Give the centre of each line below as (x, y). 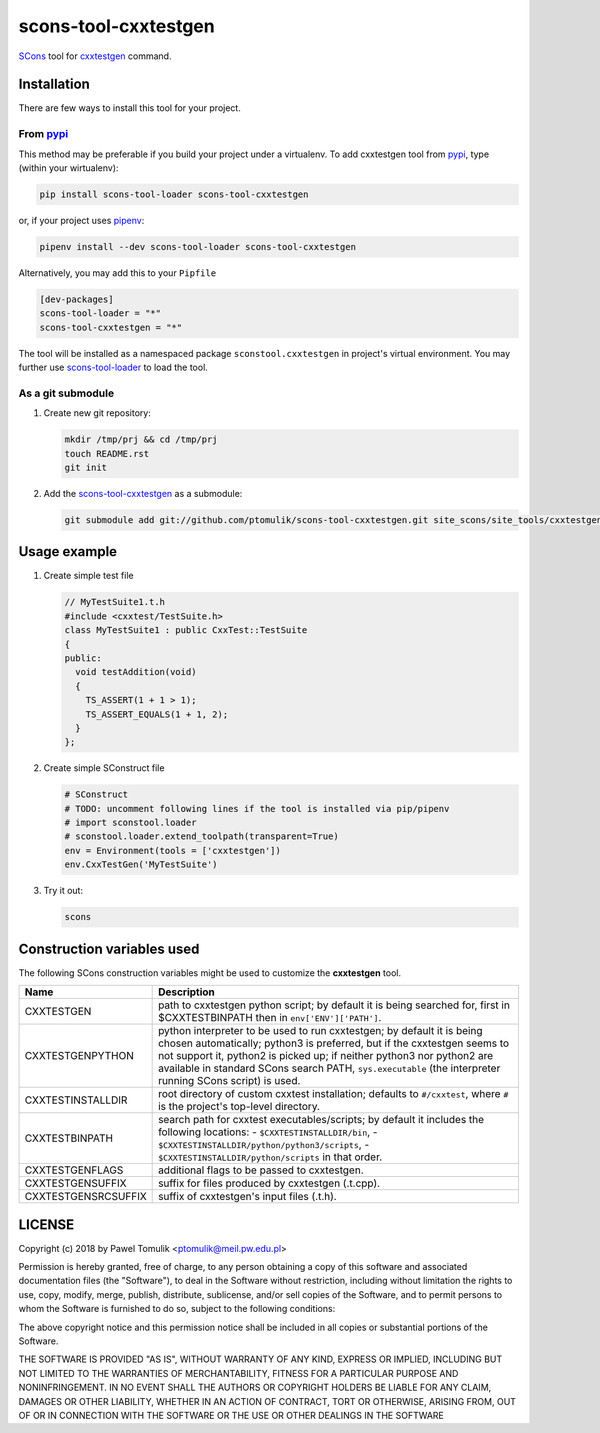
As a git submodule (66, 393)
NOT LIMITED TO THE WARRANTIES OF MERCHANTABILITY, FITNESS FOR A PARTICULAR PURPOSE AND (238, 1373)
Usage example (68, 551)
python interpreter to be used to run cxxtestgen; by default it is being (321, 1031)
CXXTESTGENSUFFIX (75, 1183)
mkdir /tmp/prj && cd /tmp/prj (141, 439)
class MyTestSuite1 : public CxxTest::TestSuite (186, 630)
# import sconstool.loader (130, 823)
